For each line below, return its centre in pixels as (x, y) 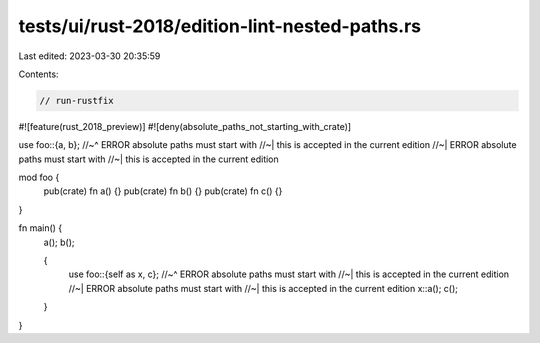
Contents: (38, 74)
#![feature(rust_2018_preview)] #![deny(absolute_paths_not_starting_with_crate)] (185, 126)
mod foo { (39, 177)
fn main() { (40, 228)
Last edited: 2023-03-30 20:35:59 (89, 56)
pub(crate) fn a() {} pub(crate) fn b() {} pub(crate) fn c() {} (163, 191)
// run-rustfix (76, 100)
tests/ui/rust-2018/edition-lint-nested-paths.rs (220, 26)
